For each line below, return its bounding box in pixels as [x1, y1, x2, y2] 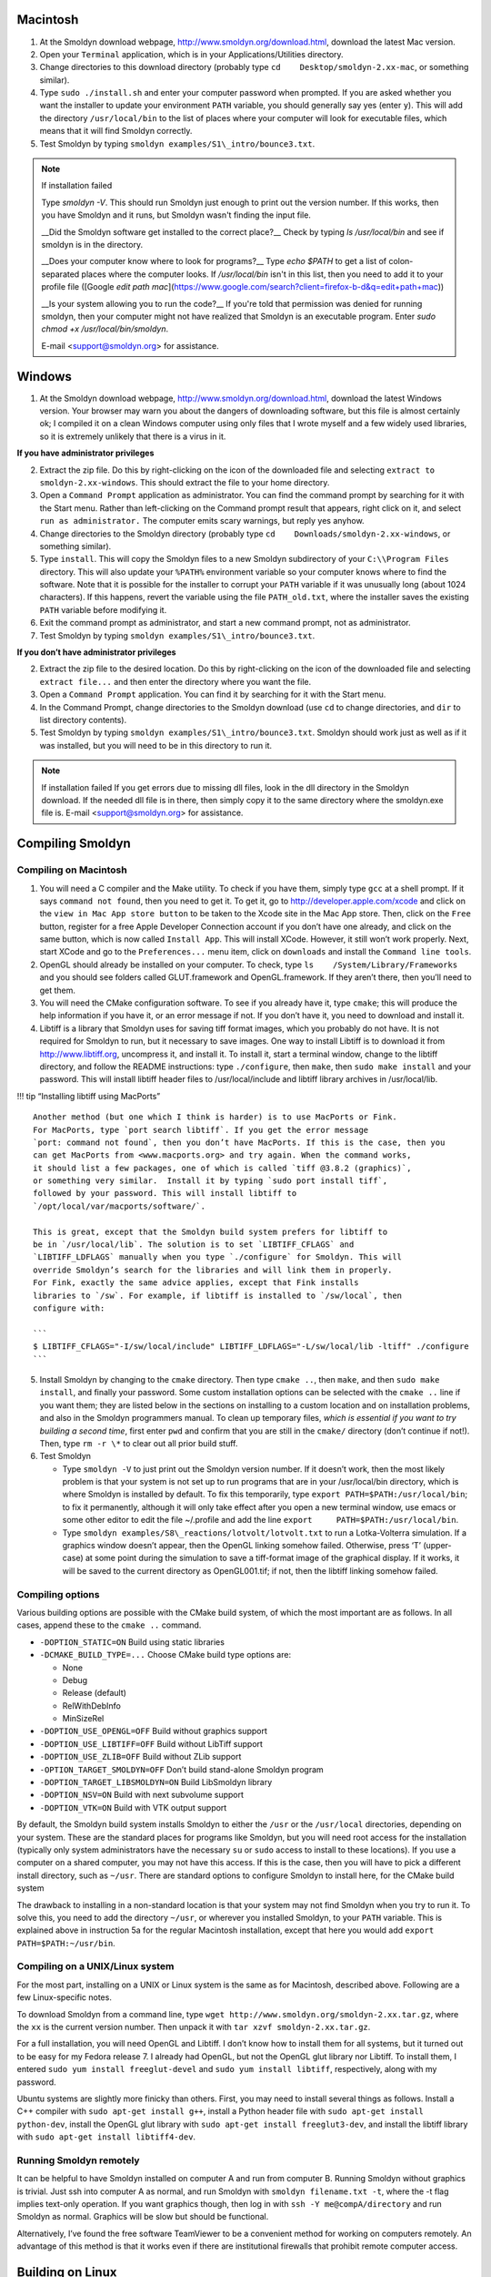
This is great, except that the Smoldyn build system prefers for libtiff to [33, 1226, 388, 1237]
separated [41, 269, 80, 280]
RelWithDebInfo [62, 1700, 122, 1711]
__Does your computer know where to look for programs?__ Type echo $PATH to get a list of [41, 256, 386, 267]
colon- [387, 256, 414, 267]
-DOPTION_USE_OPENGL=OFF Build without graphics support [39, 1726, 267, 1737]
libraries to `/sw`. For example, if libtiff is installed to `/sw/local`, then [33, 1290, 403, 1301]
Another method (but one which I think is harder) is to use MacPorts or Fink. [33, 1112, 397, 1122]
